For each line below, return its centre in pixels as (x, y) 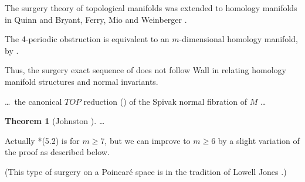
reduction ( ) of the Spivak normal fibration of (165, 101)
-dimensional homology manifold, (238, 39)
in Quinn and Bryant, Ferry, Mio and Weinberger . (96, 19)
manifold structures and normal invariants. (82, 81)
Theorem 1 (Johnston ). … (55, 121)
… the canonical (33, 101)
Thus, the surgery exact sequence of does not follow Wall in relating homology (145, 70)
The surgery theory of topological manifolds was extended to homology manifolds (151, 8)
